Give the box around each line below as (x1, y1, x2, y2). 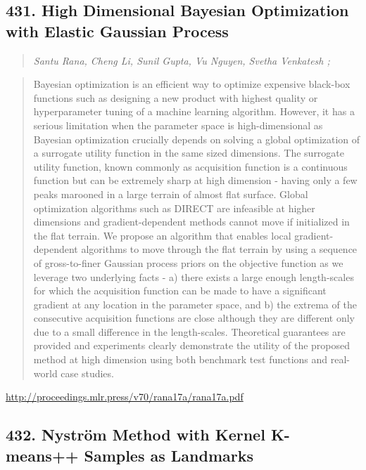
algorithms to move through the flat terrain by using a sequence (81, 242, 358, 256)
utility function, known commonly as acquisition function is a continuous (33, 159, 348, 174)
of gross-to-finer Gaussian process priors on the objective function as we (33, 255, 343, 270)
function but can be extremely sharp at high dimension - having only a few (33, 173, 358, 188)
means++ (6, 444, 79, 466)
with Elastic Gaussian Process (6, 20, 229, 41)
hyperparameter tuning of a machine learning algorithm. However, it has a (33, 104, 355, 119)
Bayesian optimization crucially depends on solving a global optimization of (33, 131, 360, 146)
